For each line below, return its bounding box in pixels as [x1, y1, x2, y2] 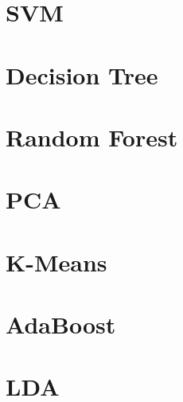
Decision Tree [6, 58, 158, 91]
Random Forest [6, 120, 178, 153]
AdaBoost [6, 308, 116, 341]
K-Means [6, 245, 107, 278]
